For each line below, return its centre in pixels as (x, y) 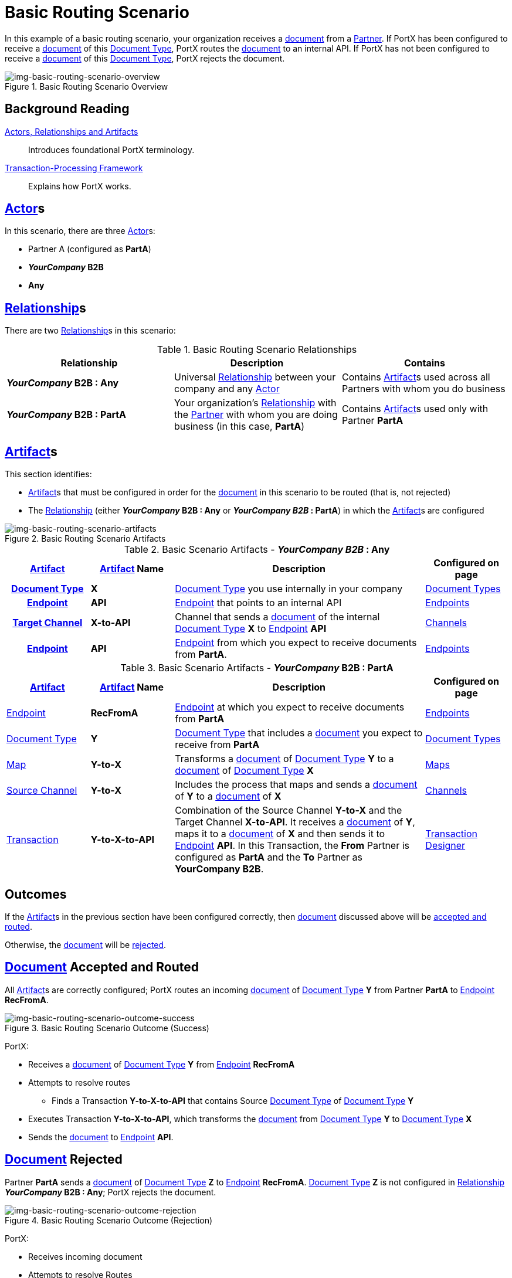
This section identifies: (48, 474)
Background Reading (67, 109)
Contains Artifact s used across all (416, 377)
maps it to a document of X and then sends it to (280, 834)
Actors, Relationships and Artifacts (72, 131)
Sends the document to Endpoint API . (101, 1137)
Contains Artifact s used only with (415, 409)
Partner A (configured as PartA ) (90, 249)
